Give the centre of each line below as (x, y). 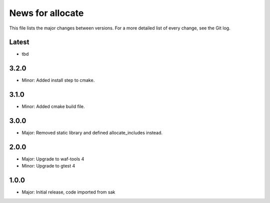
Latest (19, 42)
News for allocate (46, 13)
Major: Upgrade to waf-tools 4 (53, 159)
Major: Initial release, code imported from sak (68, 192)
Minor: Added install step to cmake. (58, 80)
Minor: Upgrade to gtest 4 (48, 166)
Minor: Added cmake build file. (53, 106)
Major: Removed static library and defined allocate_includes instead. (92, 133)
